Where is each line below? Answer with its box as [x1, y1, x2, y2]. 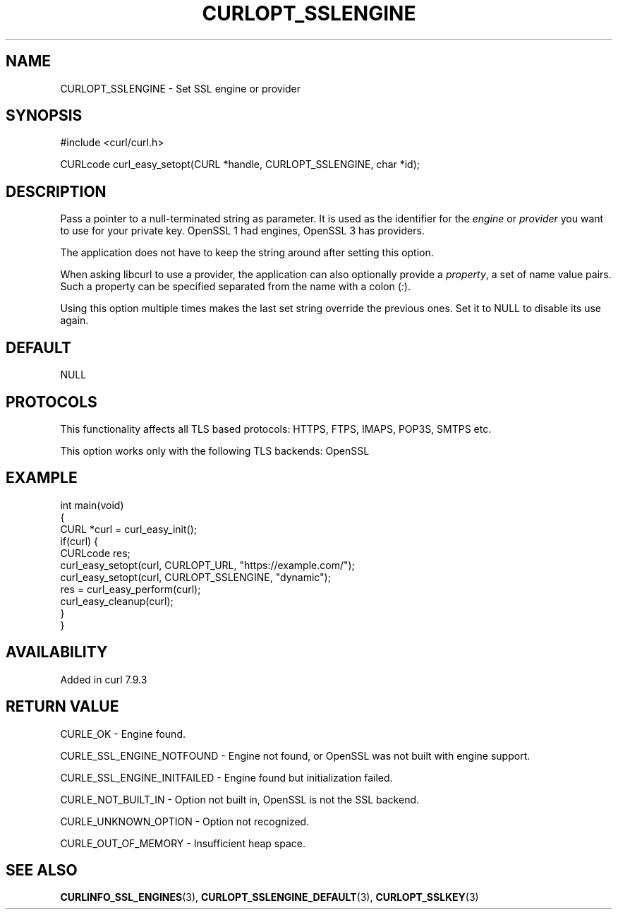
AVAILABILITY [6, 643, 108, 662]
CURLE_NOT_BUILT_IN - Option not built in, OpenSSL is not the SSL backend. [60, 793, 420, 806]
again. [60, 314, 89, 327]
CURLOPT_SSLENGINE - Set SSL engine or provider [60, 82, 301, 95]
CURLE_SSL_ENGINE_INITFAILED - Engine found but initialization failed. [60, 771, 393, 784]
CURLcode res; [60, 546, 131, 559]
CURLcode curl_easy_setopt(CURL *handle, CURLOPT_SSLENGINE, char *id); [60, 158, 420, 171]
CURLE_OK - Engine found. [60, 727, 186, 740]
